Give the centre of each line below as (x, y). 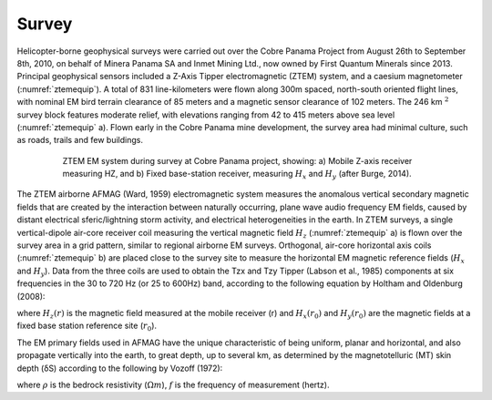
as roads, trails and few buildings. (80, 140)
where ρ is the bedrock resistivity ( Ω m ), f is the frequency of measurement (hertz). (173, 385)
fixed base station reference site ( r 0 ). (87, 327)
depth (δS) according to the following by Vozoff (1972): (120, 368)
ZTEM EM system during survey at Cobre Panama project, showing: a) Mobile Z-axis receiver (237, 160)
